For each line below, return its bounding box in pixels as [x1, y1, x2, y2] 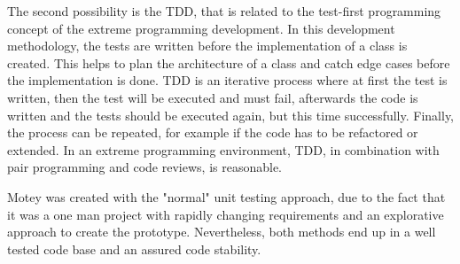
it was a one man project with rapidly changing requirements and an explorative [7, 205, 444, 223]
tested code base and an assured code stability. [7, 239, 261, 258]
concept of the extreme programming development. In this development [7, 19, 395, 37]
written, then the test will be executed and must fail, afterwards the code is [7, 88, 418, 106]
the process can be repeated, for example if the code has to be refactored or [7, 123, 418, 142]
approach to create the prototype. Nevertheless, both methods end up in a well [7, 222, 436, 241]
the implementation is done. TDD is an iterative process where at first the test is [7, 71, 448, 89]
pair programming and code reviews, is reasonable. [7, 158, 282, 176]
